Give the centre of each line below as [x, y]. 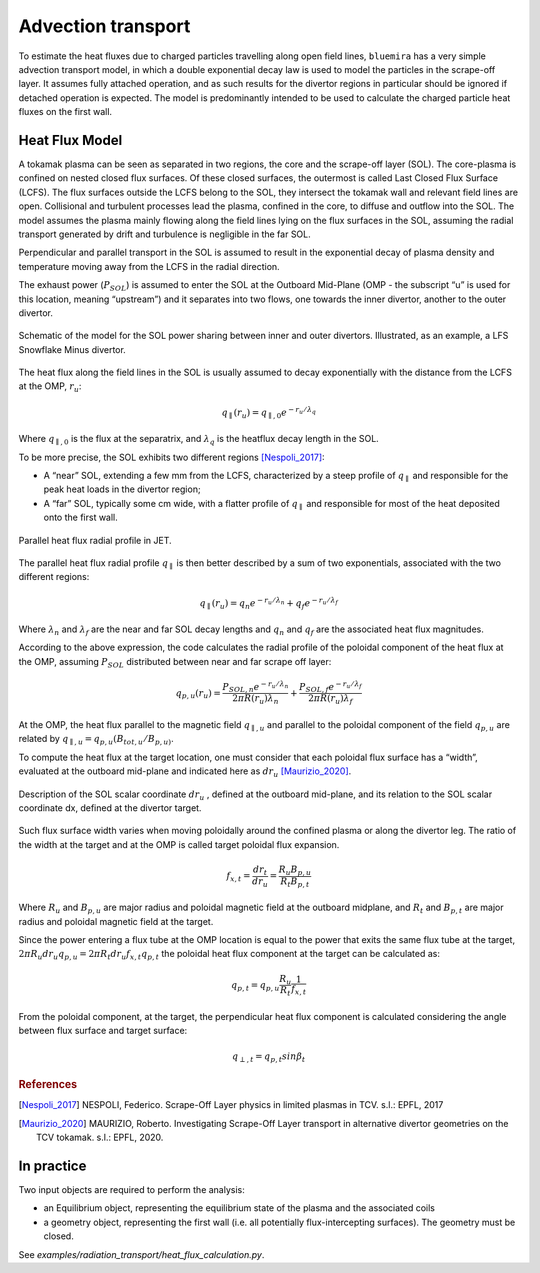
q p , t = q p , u [255, 986]
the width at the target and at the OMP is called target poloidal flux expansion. [179, 844]
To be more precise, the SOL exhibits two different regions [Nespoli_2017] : [171, 457]
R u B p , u [295, 870]
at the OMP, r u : [50, 387]
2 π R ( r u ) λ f [331, 700]
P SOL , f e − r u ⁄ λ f [330, 687]
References [48, 1084]
